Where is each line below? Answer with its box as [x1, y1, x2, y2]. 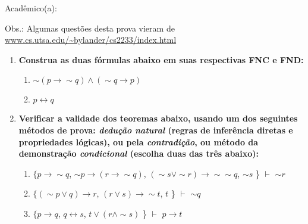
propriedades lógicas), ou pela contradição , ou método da [18, 135, 259, 148]
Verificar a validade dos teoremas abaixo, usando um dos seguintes [18, 112, 298, 125]
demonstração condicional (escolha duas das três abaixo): [18, 147, 259, 160]
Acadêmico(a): [5, 2, 57, 14]
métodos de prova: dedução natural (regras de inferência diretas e [18, 123, 293, 136]
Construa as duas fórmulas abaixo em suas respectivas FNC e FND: [18, 53, 304, 66]
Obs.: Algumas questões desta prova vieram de [5, 21, 175, 34]
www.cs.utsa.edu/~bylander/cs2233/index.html [5, 33, 177, 46]
